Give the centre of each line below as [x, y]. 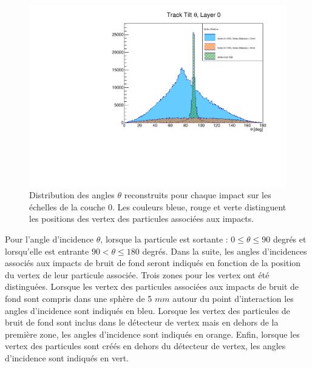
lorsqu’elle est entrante [47, 251]
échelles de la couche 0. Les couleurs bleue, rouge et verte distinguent [158, 206]
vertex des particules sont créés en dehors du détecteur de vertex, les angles [145, 346]
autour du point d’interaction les [233, 298]
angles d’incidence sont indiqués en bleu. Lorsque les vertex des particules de [148, 310]
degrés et [290, 239]
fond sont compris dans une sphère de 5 [79, 298]
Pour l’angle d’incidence [49, 239]
